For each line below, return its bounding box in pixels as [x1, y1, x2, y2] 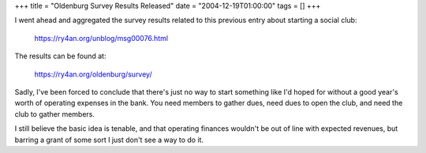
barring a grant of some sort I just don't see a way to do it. [14, 135, 204, 144]
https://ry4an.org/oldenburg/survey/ [34, 69, 153, 79]
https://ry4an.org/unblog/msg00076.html [34, 33, 169, 43]
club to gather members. [14, 109, 95, 118]
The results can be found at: [14, 51, 106, 61]
